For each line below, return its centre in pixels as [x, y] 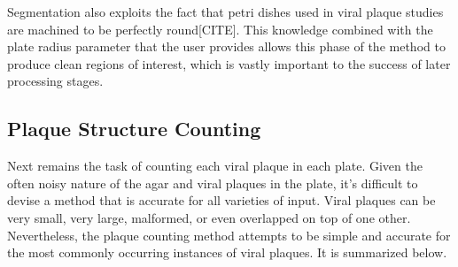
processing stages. [55, 81]
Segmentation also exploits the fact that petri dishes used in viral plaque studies [225, 11]
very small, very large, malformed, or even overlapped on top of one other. [209, 217]
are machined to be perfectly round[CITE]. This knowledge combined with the [220, 29]
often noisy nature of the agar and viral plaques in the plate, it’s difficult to [213, 183]
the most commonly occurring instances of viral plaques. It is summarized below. [227, 252]
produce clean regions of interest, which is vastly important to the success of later [229, 63]
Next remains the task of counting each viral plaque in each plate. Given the [215, 166]
